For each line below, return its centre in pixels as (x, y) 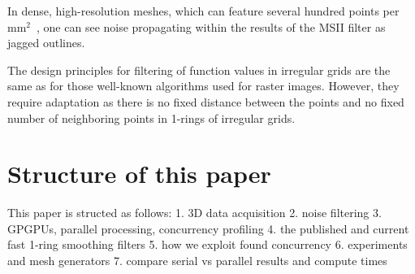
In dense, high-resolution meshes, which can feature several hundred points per (203, 11)
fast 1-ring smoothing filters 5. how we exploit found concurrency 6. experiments (207, 244)
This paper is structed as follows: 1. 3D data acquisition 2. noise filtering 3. (195, 213)
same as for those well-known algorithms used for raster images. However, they (203, 86)
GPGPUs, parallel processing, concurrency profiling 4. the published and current (208, 228)
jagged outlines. (46, 43)
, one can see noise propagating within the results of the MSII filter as (211, 26)
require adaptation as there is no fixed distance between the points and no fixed (206, 101)
